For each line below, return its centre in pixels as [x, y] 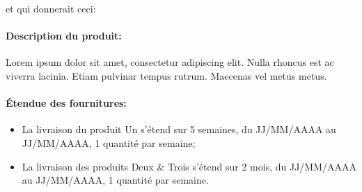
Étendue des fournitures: [66, 103]
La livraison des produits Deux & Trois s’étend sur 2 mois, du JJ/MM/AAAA [189, 166]
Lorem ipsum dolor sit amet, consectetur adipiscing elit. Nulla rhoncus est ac [170, 62]
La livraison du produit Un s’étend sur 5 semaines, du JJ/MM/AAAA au [179, 129]
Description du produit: [64, 36]
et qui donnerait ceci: [51, 8]
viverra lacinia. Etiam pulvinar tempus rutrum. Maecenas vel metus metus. [166, 75]
